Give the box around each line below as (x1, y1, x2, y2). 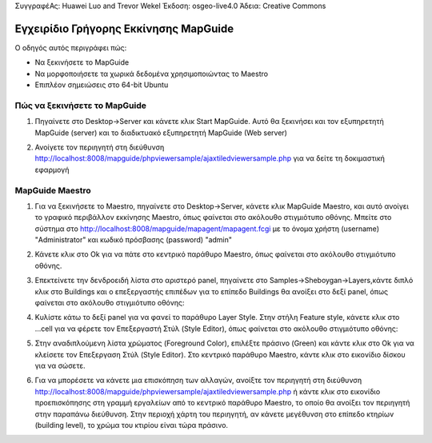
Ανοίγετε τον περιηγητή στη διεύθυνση (34, 142, 165, 152)
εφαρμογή (34, 165, 70, 174)
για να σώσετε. (34, 361, 86, 370)
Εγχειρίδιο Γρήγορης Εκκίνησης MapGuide (14, 22, 234, 35)
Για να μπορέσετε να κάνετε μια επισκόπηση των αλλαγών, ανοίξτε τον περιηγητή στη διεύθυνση (34, 376, 362, 385)
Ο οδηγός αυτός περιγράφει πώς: (14, 42, 127, 52)
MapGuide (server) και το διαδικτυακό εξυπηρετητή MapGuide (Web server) (34, 128, 288, 138)
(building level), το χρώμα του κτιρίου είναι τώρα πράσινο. (34, 420, 228, 429)
